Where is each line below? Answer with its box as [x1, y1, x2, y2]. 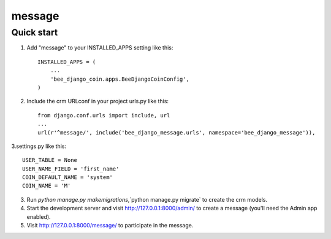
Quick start [11, 27, 58, 38]
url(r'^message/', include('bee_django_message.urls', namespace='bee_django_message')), [37, 129, 316, 136]
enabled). [26, 213, 51, 220]
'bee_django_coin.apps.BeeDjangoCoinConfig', [50, 75, 190, 83]
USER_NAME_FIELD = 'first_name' [22, 165, 120, 172]
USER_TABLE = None [22, 156, 78, 164]
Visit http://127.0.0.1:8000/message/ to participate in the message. [26, 222, 194, 229]
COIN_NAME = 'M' [22, 182, 71, 189]
